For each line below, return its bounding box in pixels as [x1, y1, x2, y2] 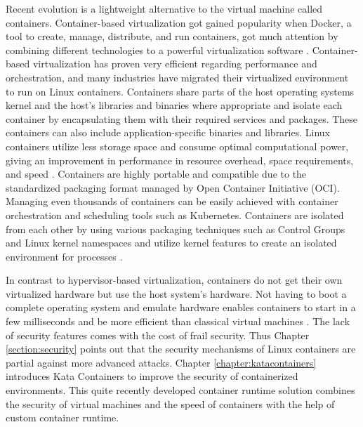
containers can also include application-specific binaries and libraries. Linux [6, 125, 330, 140]
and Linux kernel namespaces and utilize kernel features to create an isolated [6, 235, 337, 250]
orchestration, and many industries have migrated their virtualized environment [6, 70, 349, 84]
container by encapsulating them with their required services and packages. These [6, 111, 358, 126]
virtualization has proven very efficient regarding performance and [32, 56, 317, 71]
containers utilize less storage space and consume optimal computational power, [6, 138, 349, 153]
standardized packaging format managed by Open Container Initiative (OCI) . [6, 180, 340, 195]
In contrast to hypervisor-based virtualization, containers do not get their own [6, 272, 343, 287]
